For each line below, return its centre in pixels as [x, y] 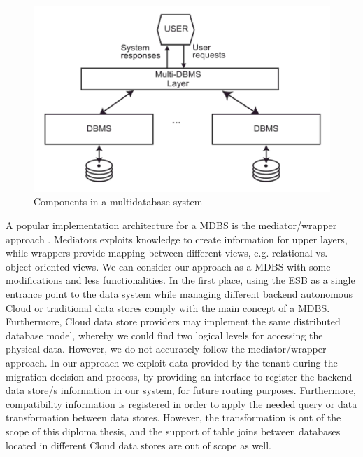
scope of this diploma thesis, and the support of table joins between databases [173, 431]
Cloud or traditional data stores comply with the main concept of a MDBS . [168, 307]
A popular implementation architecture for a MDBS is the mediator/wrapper [171, 225]
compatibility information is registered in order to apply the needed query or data [181, 403]
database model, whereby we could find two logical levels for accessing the [164, 335]
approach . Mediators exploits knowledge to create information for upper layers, [177, 239]
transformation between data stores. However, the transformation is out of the [173, 417]
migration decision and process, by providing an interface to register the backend [179, 376]
